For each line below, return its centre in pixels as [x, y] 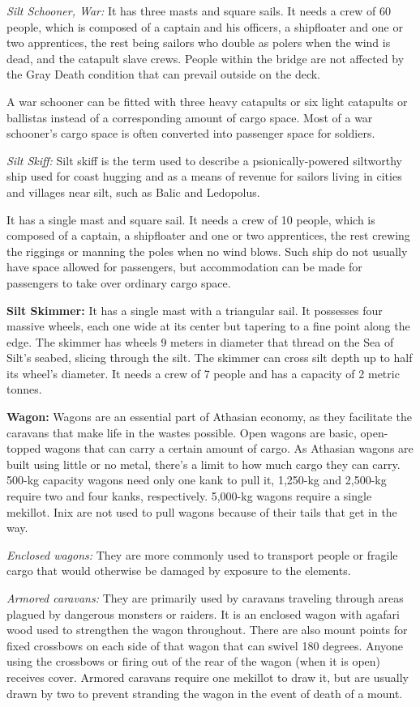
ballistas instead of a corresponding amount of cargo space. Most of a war [190, 117]
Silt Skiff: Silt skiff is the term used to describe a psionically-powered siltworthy [204, 160]
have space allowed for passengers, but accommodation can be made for [184, 267]
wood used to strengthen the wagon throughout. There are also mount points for [207, 630]
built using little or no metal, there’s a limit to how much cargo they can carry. [204, 464]
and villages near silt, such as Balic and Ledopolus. [133, 192]
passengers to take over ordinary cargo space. [119, 282]
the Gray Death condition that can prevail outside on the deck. [164, 74]
